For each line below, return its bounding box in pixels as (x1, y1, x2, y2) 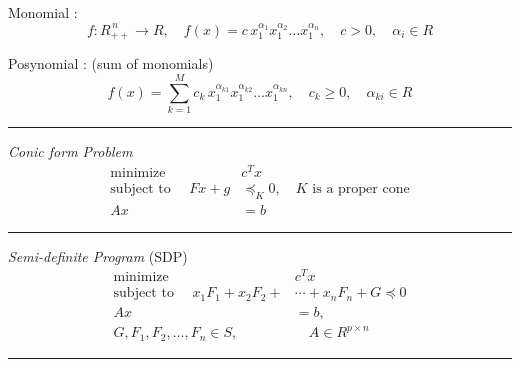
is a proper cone (312, 181, 410, 196)
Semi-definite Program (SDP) (8, 245, 188, 266)
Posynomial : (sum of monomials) (8, 53, 214, 74)
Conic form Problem (8, 140, 133, 161)
